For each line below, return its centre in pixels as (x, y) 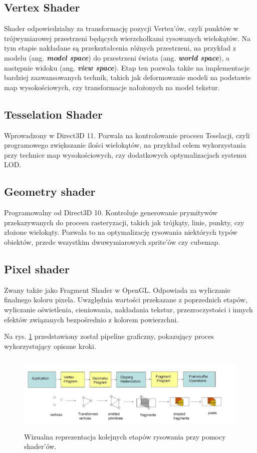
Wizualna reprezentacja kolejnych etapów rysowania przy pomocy (125, 436)
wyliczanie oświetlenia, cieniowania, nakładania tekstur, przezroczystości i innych (128, 309)
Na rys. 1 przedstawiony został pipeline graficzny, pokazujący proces (109, 336)
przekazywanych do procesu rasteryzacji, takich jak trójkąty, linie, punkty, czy (124, 222)
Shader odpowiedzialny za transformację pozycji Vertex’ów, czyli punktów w (121, 28)
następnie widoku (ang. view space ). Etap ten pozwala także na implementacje (127, 67)
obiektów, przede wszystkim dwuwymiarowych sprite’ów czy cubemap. (112, 242)
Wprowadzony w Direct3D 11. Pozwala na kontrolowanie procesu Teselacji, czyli (127, 135)
